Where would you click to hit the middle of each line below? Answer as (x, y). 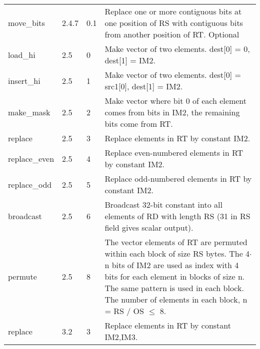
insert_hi (24, 80)
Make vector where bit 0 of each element (175, 101)
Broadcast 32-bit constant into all (163, 204)
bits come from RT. (139, 124)
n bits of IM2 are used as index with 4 (172, 265)
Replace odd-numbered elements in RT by (178, 178)
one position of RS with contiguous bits (174, 23)
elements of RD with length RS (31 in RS (177, 216)
